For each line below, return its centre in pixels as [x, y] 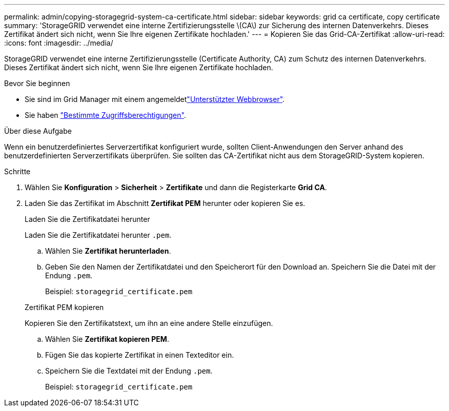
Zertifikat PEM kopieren [64, 307]
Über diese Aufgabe [38, 131]
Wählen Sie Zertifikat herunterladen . [108, 251]
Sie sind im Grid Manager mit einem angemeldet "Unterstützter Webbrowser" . [155, 99]
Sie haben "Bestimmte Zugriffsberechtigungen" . [105, 115]
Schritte [17, 171]
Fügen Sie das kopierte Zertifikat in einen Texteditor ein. [140, 355]
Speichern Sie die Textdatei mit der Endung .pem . [129, 371]
